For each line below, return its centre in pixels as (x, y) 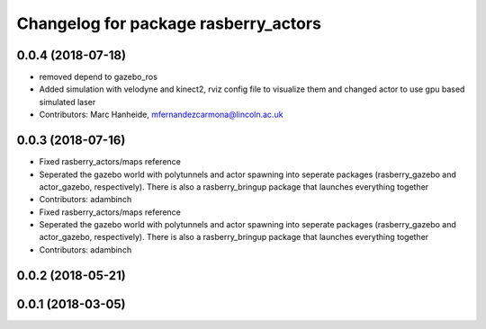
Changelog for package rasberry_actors (169, 23)
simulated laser (67, 102)
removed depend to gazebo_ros (98, 77)
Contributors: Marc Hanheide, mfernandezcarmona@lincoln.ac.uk (161, 115)
